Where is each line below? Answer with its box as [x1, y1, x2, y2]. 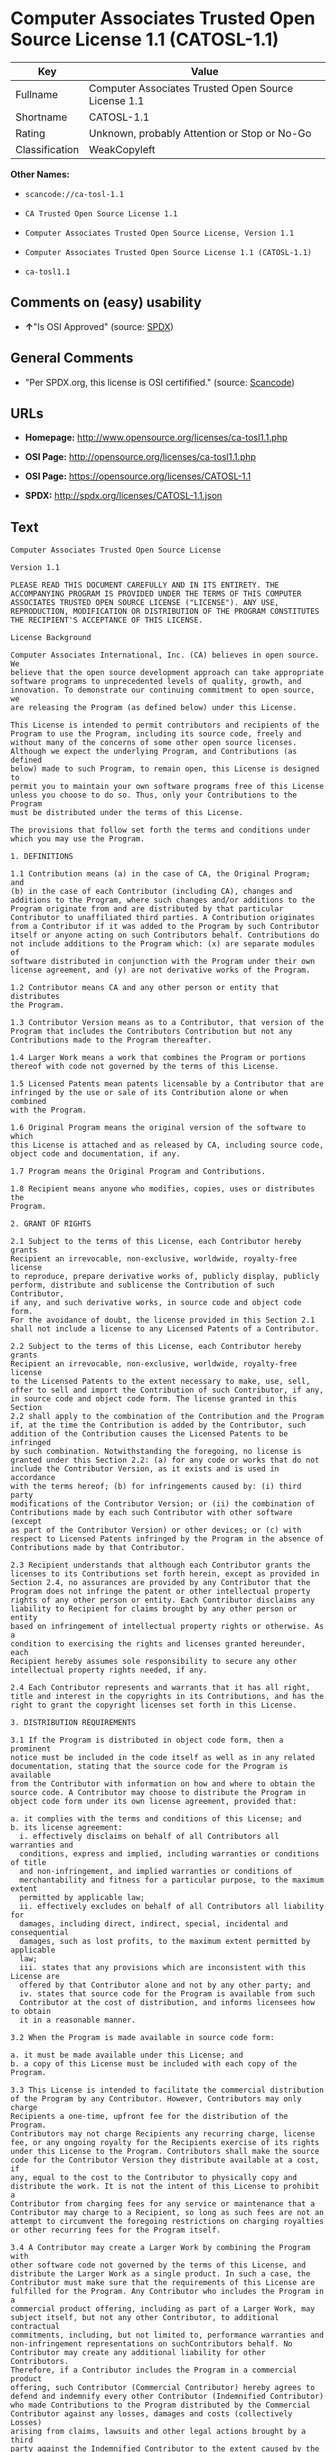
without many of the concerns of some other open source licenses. [10, 738, 298, 748]
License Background [10, 633, 92, 643]
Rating [15, 126, 46, 140]
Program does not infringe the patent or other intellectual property [10, 1587, 311, 1597]
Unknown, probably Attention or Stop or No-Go [88, 126, 312, 140]
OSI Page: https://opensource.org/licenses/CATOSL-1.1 [24, 470, 252, 482]
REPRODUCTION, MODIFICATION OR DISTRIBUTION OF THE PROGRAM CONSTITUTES [10, 607, 320, 617]
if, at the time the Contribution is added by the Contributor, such [10, 1420, 307, 1431]
